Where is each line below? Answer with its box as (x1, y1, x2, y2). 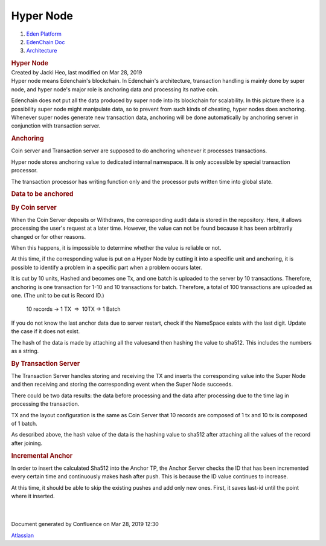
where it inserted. (11, 492, 55, 499)
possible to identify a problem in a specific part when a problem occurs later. (11, 264, 202, 271)
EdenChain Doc (26, 38, 65, 45)
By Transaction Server (11, 359, 80, 368)
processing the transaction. (11, 400, 80, 408)
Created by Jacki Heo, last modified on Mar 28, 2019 (11, 68, 142, 76)
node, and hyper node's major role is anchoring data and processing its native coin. (11, 85, 219, 93)
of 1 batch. (11, 420, 37, 427)
